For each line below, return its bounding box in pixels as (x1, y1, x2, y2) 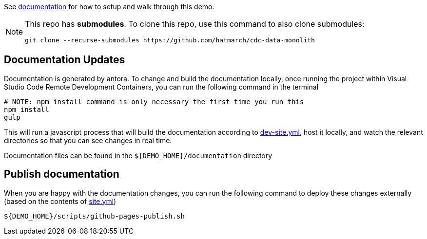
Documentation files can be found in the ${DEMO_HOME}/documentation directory (4, 151, 272, 160)
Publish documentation (4, 168, 119, 181)
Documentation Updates (4, 54, 125, 66)
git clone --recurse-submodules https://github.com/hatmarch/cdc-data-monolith (25, 37, 315, 44)
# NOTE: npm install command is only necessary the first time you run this (4, 97, 304, 106)
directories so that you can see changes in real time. (4, 136, 172, 145)
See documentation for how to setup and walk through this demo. (4, 2, 214, 11)
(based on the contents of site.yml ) (4, 197, 116, 205)
